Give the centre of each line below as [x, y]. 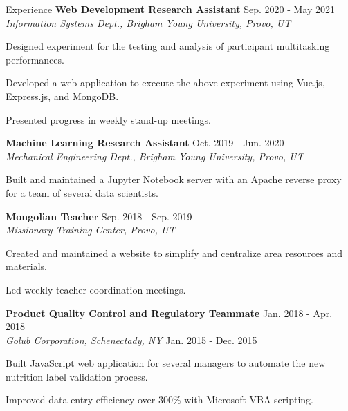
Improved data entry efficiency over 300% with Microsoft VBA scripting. [160, 400]
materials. [27, 266]
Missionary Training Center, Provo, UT [91, 230]
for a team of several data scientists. [82, 192]
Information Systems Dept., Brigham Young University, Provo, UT [148, 22]
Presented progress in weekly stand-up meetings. [109, 119]
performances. [35, 59]
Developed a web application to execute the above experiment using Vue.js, [165, 83]
